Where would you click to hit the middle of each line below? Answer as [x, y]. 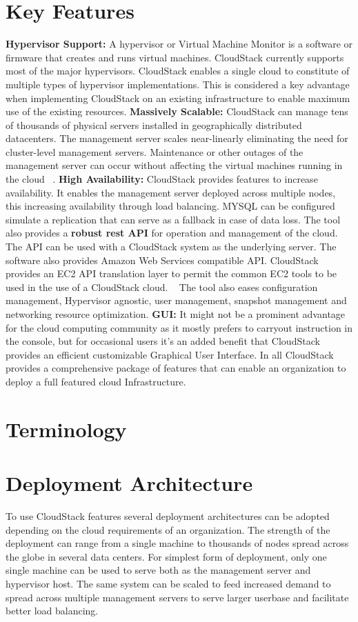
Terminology [66, 429]
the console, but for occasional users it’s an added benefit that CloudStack [163, 341]
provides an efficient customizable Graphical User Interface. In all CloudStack [170, 354]
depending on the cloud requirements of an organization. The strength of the [168, 529]
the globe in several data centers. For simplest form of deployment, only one [166, 556]
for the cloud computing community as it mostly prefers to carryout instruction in [179, 327]
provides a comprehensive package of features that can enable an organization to [176, 368]
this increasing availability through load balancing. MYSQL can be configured [170, 206]
